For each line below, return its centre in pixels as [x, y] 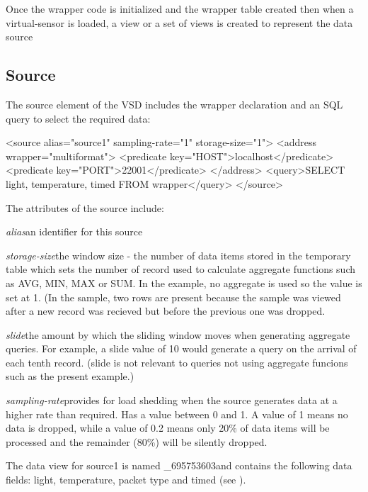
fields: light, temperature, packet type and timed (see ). [126, 480]
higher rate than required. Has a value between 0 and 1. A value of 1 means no [177, 414]
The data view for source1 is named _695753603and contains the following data [179, 465]
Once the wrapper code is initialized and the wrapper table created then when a [180, 9]
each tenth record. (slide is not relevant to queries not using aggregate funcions [177, 362]
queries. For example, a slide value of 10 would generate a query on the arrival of [181, 348]
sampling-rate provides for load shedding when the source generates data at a [172, 400]
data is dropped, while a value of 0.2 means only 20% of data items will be [168, 428]
